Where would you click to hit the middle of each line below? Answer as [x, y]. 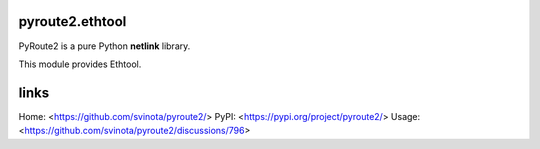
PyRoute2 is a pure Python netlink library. [104, 46]
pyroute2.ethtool [72, 21]
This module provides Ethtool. [80, 64]
